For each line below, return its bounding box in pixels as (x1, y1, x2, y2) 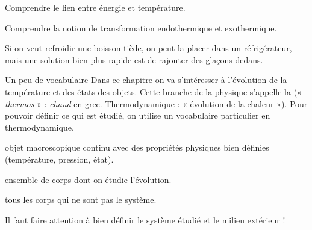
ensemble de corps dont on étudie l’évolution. (5, 173, 172, 185)
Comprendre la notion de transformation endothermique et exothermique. (5, 21, 277, 34)
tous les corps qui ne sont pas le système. (5, 193, 157, 206)
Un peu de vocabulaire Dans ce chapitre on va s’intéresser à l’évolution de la (5, 73, 287, 86)
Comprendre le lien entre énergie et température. (5, 1, 186, 13)
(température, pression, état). (5, 152, 114, 165)
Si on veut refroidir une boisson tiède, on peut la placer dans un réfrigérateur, (5, 42, 292, 54)
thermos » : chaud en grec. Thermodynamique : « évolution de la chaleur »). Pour (5, 97, 308, 110)
